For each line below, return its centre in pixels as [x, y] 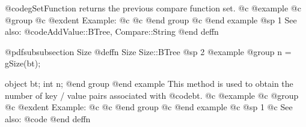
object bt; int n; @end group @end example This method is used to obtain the [149, 83]
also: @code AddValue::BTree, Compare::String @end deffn [112, 31]
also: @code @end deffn [48, 118]
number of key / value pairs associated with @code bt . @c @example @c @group [152, 95]
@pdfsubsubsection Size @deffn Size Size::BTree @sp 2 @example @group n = [148, 51]
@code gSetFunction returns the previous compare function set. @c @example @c [153, 8]
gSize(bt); [23, 63]
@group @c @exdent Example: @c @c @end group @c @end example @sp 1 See [151, 19]
